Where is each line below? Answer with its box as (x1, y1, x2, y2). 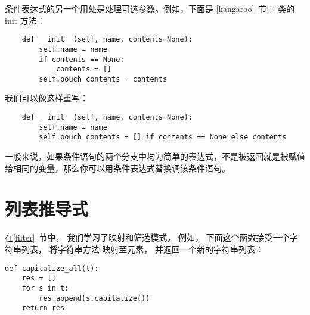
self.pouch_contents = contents (39, 74, 168, 83)
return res (21, 304, 65, 313)
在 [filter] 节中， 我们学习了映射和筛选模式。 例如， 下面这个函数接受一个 (5, 231, 290, 244)
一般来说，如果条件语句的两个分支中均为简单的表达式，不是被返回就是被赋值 (5, 150, 305, 163)
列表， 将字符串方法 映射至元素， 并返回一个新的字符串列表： (21, 242, 263, 255)
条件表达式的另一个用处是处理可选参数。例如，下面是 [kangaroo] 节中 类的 (5, 2, 295, 14)
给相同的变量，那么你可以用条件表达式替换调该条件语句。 (5, 161, 230, 174)
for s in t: (21, 283, 69, 292)
